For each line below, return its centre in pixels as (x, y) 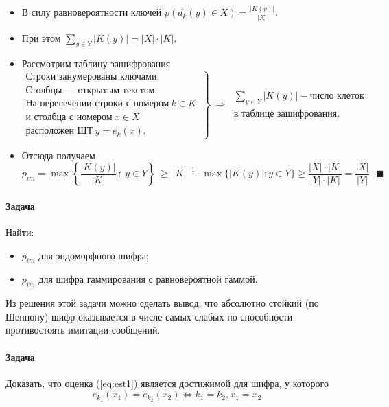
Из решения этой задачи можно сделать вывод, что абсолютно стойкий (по (162, 303)
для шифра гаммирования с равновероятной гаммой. (148, 279)
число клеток (337, 96)
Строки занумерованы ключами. (93, 77)
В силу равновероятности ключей (92, 12)
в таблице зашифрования (285, 114)
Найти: (20, 232)
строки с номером (132, 104)
